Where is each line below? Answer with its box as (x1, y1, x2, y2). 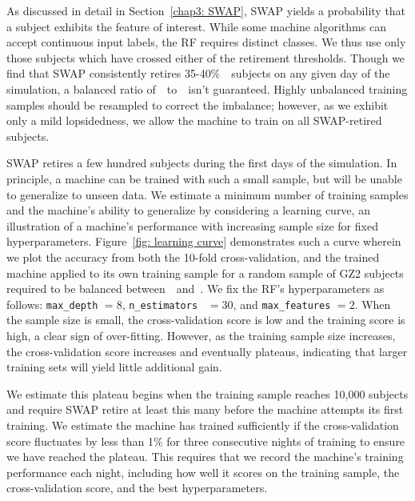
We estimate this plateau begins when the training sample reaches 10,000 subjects (6, 385, 409, 402)
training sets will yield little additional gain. (6, 359, 222, 375)
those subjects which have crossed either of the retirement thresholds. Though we (6, 49, 405, 66)
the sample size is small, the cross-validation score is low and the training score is (6, 311, 405, 328)
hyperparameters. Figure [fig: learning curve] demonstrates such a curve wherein (6, 233, 401, 250)
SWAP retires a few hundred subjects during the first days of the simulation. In (6, 154, 397, 171)
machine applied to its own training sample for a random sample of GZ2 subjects (6, 264, 404, 281)
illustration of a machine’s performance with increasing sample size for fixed (6, 217, 378, 234)
